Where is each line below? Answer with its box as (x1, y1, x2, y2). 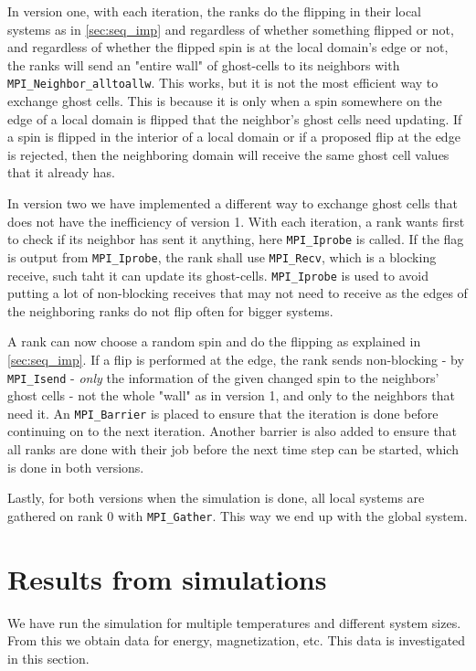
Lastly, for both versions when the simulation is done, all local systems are (7, 488, 425, 507)
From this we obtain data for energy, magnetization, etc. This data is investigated (7, 631, 466, 650)
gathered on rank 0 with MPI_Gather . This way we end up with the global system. (7, 506, 468, 525)
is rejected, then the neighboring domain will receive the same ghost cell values (7, 144, 450, 164)
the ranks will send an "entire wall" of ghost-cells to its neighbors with (7, 55, 400, 74)
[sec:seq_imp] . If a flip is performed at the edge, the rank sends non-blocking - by (7, 349, 464, 368)
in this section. (7, 648, 90, 667)
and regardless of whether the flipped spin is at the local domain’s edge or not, (7, 37, 449, 57)
